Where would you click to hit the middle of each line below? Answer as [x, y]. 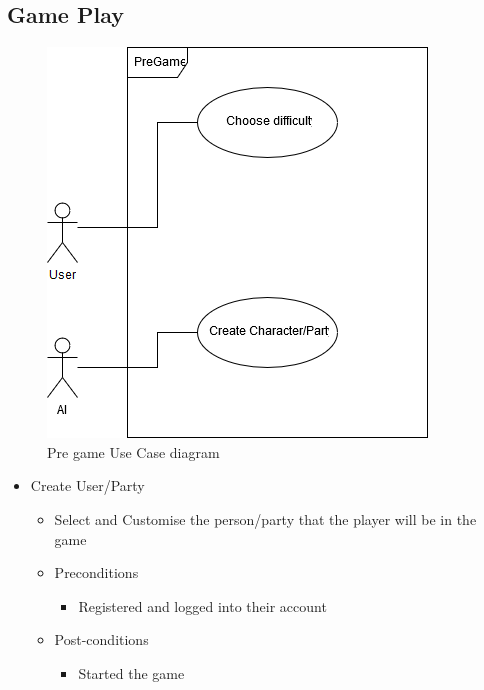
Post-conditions [101, 639]
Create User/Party [87, 485]
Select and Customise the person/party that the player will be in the [265, 518]
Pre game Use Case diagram [133, 451]
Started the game [131, 672]
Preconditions [96, 572]
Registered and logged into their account [202, 605]
